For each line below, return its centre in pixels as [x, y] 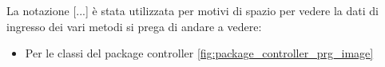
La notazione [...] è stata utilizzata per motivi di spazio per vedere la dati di [192, 10]
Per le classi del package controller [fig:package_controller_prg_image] [199, 53]
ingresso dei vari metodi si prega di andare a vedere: [134, 26]
